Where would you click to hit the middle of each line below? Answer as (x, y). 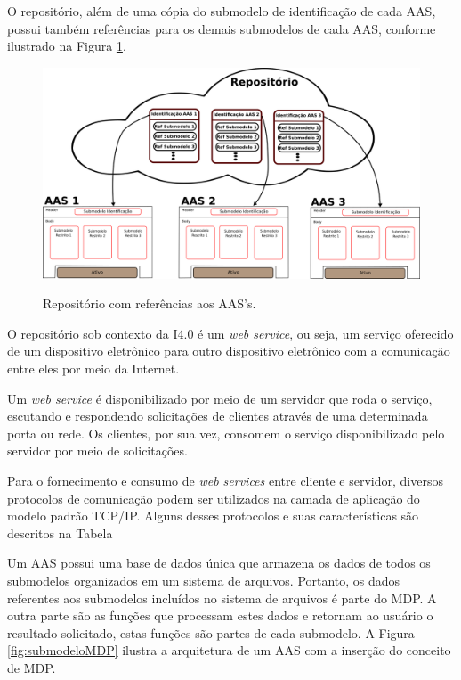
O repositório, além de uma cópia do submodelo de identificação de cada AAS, (222, 11)
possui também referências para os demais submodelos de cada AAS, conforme (222, 28)
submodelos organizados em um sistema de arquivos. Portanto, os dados (204, 580)
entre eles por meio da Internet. (93, 368)
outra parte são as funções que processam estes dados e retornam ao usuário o (220, 615)
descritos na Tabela (60, 533)
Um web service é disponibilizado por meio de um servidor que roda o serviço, (220, 398)
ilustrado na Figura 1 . (67, 46)
